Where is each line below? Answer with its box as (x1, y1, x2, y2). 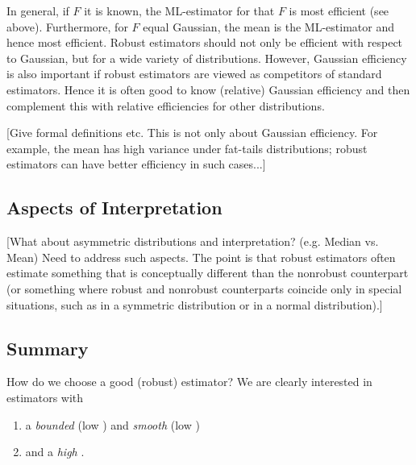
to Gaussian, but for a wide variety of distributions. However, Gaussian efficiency (6, 49, 407, 66)
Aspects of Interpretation (6, 195, 223, 220)
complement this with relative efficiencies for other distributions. (6, 97, 325, 114)
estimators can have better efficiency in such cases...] (6, 156, 266, 172)
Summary (6, 335, 89, 360)
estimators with (6, 388, 84, 405)
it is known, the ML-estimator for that (84, 2, 275, 19)
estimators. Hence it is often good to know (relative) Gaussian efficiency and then (6, 81, 410, 98)
